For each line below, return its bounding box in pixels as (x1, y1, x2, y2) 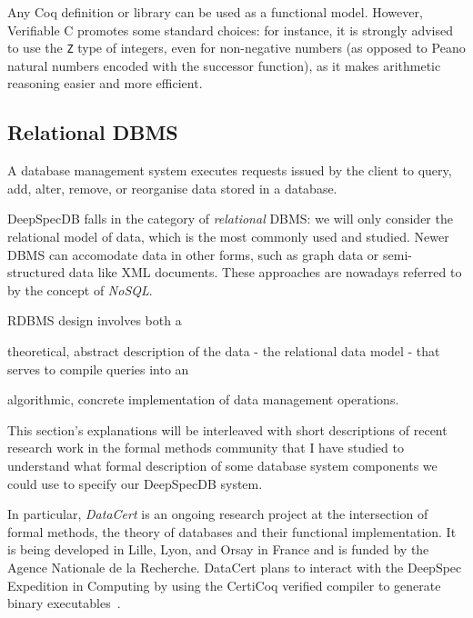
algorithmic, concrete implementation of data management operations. (7, 390, 399, 409)
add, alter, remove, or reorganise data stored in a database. (7, 178, 337, 197)
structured (7, 263, 65, 282)
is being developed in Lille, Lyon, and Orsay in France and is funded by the (7, 540, 429, 559)
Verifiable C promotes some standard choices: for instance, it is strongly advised (7, 20, 454, 39)
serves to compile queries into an (7, 359, 189, 378)
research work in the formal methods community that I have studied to (7, 438, 404, 457)
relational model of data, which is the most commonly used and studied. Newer (7, 227, 449, 246)
